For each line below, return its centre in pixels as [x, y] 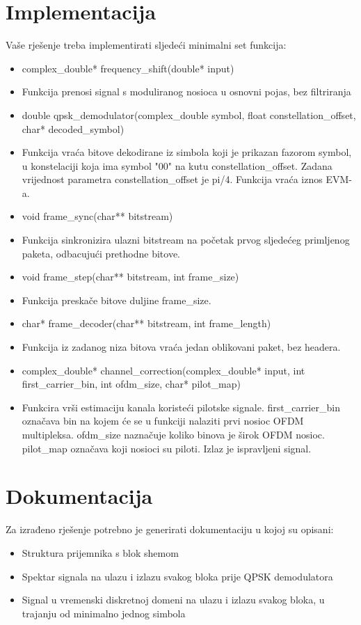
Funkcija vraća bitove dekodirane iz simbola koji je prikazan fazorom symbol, [187, 152]
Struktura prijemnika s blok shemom [100, 552]
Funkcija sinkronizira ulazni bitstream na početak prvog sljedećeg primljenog [186, 240]
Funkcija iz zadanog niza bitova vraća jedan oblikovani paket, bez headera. [181, 347]
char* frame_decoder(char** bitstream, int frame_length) [146, 323]
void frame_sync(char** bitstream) [97, 216]
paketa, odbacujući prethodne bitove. [101, 253]
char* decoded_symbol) [73, 128]
